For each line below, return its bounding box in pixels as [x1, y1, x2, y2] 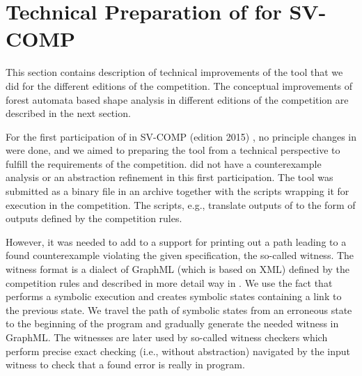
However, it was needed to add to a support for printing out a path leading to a [6, 234, 347, 249]
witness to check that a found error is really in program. [6, 357, 245, 372]
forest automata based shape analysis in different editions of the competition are [6, 92, 349, 107]
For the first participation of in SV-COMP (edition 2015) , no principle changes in [6, 129, 356, 143]
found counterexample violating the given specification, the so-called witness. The [6, 248, 354, 263]
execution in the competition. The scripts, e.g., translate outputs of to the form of [6, 197, 356, 212]
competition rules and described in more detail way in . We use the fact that [6, 275, 333, 290]
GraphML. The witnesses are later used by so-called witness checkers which [6, 330, 328, 344]
